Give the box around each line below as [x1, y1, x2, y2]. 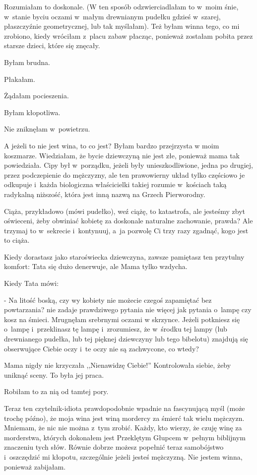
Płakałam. [4, 73, 35, 84]
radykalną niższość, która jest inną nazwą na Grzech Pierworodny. [4, 189, 205, 199]
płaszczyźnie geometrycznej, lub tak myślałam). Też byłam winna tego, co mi [4, 21, 240, 31]
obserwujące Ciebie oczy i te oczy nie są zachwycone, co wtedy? [4, 343, 199, 353]
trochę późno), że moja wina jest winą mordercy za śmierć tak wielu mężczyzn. [4, 412, 245, 423]
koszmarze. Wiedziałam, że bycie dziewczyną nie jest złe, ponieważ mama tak [4, 150, 240, 160]
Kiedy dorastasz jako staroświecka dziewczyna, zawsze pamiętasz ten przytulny [4, 251, 245, 262]
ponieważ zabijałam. [4, 461, 66, 472]
